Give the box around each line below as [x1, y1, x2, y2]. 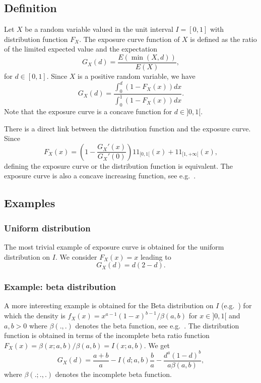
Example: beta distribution [4, 280, 116, 293]
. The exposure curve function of [79, 33, 180, 44]
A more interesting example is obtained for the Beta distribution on [4, 300, 214, 311]
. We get [144, 340, 170, 350]
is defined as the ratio [190, 33, 257, 44]
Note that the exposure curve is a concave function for [4, 106, 172, 117]
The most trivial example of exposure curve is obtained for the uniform [4, 242, 224, 252]
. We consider [55, 251, 97, 262]
